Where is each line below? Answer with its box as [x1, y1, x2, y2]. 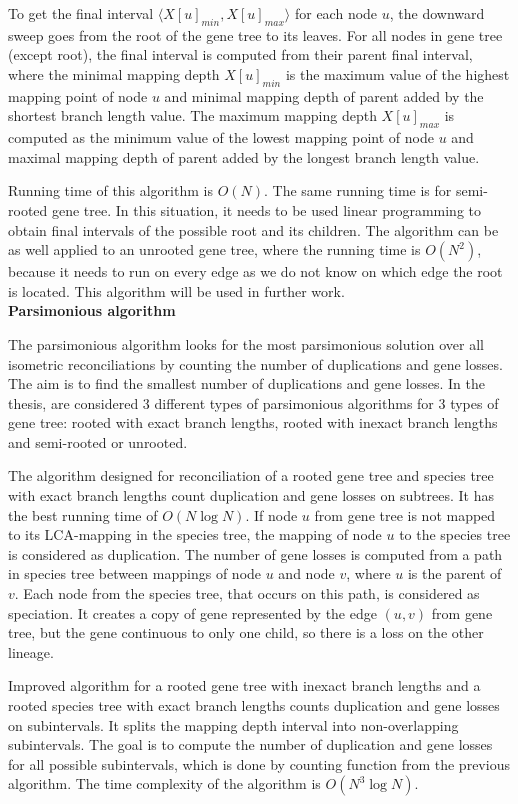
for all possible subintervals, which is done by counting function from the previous [8, 753, 510, 774]
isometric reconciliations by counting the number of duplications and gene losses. [8, 353, 503, 374]
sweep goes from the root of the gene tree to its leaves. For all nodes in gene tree [8, 24, 503, 45]
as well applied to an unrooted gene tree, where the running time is [8, 239, 421, 260]
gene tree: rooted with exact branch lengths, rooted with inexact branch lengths [8, 412, 498, 433]
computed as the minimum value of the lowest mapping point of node [8, 127, 434, 148]
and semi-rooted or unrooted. [8, 431, 188, 452]
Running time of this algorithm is [8, 180, 213, 201]
